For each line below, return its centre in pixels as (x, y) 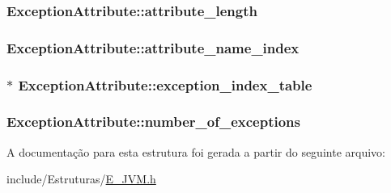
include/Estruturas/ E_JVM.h (81, 179)
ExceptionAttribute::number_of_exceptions (153, 122)
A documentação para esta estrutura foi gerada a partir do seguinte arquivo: (196, 151)
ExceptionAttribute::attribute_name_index (153, 47)
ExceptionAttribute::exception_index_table (165, 84)
